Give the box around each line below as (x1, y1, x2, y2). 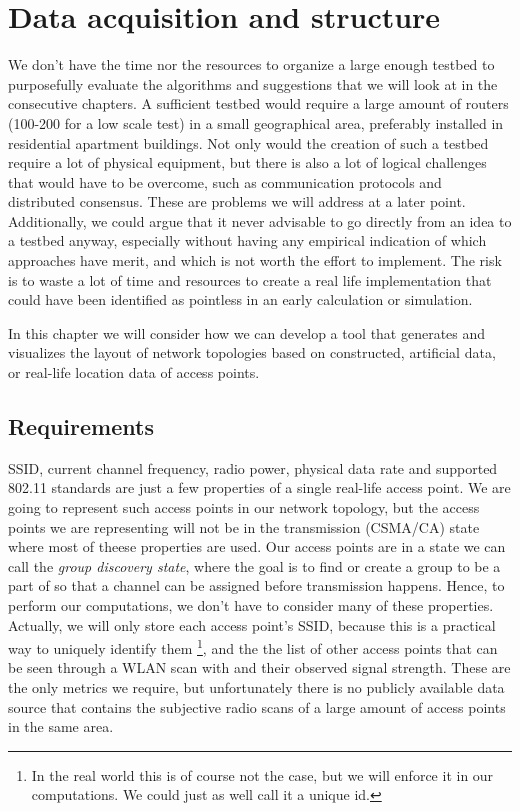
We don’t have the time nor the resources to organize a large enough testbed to (8, 54, 495, 75)
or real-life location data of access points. (8, 362, 260, 383)
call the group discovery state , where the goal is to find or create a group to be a (8, 555, 501, 576)
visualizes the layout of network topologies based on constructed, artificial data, (8, 342, 496, 363)
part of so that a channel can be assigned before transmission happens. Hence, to (8, 575, 505, 596)
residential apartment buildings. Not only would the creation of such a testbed (8, 132, 489, 153)
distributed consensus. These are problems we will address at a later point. (8, 191, 466, 212)
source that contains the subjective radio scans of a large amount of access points (8, 696, 506, 717)
